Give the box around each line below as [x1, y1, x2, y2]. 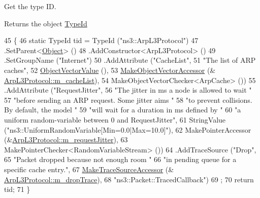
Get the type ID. [4, 1, 56, 11]
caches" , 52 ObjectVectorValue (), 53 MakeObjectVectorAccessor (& [4, 64, 216, 75]
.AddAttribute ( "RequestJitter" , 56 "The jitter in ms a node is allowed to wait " [4, 85, 252, 95]
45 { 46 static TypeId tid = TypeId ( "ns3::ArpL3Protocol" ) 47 [4, 35, 199, 46]
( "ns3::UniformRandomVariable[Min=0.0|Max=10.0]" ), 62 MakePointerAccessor [4, 124, 251, 135]
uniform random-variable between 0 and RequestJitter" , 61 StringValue [4, 114, 226, 125]
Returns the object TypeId [4, 18, 87, 28]
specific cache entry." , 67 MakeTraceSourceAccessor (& [4, 164, 174, 174]
